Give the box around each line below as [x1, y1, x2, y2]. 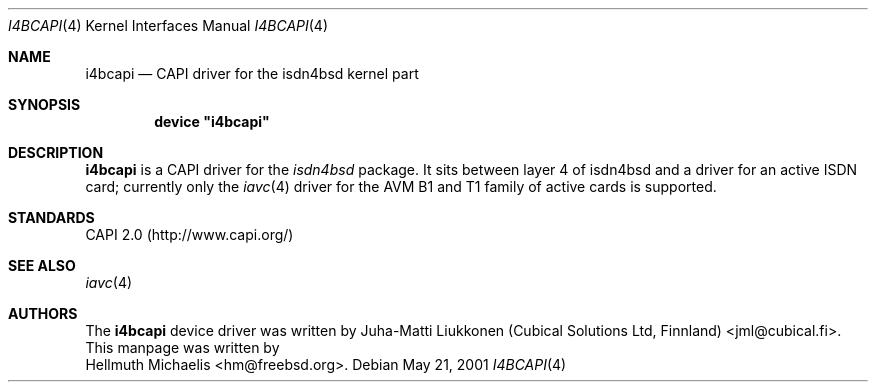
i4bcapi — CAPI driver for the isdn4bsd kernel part [85, 65, 419, 82]
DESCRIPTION [8, 144, 104, 161]
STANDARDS [8, 209, 95, 226]
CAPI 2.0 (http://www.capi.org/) [85, 226, 294, 243]
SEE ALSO [8, 257, 76, 274]
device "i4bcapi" [154, 113, 270, 130]
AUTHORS [8, 305, 78, 322]
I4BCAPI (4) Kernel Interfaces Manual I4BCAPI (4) [8, 17, 329, 34]
